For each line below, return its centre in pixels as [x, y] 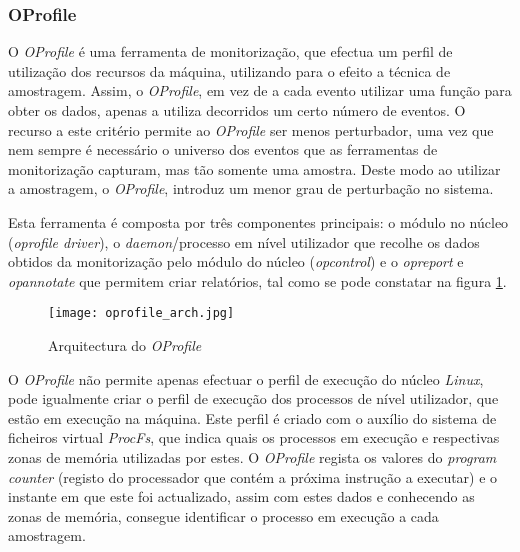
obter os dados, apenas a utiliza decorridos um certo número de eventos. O [237, 110]
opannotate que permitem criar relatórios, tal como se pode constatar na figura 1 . [257, 280]
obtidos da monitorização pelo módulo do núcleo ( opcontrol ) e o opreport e [236, 261]
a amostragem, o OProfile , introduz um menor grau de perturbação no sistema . [251, 188]
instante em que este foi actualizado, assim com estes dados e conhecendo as [241, 496]
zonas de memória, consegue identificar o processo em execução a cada [223, 515]
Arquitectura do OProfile [125, 345]
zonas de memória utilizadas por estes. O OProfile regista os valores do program [252, 456]
